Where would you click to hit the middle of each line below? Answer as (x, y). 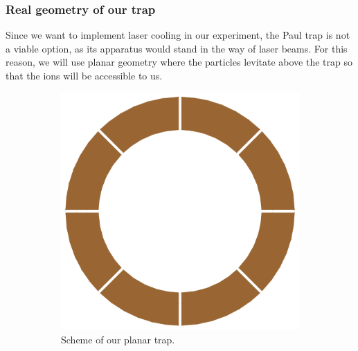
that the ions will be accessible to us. (84, 75)
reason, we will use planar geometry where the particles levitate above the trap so (179, 62)
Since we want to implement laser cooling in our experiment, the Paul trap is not (178, 35)
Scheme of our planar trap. (118, 340)
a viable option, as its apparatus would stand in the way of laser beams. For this (177, 48)
